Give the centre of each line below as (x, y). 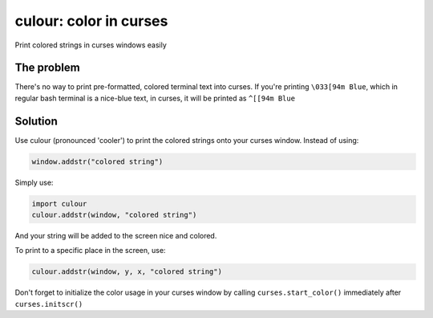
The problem (47, 68)
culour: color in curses (91, 21)
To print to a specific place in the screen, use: (90, 251)
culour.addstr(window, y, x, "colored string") (127, 272)
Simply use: (34, 182)
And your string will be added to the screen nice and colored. (116, 236)
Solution (36, 121)
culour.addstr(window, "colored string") (114, 215)
